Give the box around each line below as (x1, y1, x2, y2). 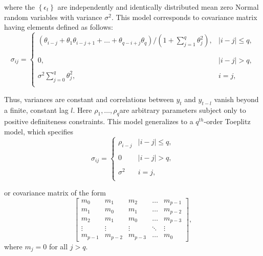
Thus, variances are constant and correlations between (4, 93, 174, 104)
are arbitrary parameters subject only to (119, 104, 246, 115)
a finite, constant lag (4, 104, 69, 115)
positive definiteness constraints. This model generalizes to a (4, 116, 193, 127)
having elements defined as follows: (4, 22, 113, 32)
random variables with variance (4, 11, 102, 22)
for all (49, 241, 68, 251)
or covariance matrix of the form (4, 187, 106, 198)
